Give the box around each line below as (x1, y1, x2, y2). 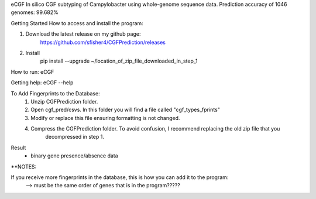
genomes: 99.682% (11, 9, 59, 16)
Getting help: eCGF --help (11, 79, 74, 86)
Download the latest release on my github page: (25, 30, 141, 37)
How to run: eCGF (11, 68, 54, 76)
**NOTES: (11, 163, 37, 170)
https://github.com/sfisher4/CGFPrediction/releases (40, 39, 166, 46)
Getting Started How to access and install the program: (11, 19, 143, 26)
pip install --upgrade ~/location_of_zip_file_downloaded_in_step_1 (40, 57, 198, 64)
